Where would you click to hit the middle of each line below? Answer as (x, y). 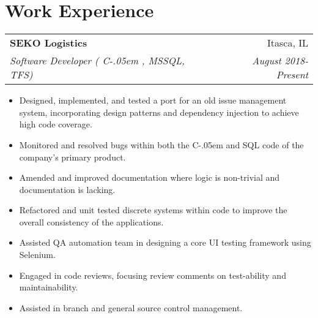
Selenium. (37, 255)
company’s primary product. (72, 157)
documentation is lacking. (67, 189)
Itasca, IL (288, 43)
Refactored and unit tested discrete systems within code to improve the (153, 210)
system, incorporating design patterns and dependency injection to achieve (159, 112)
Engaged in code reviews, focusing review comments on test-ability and (153, 275)
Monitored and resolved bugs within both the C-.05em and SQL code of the (161, 144)
